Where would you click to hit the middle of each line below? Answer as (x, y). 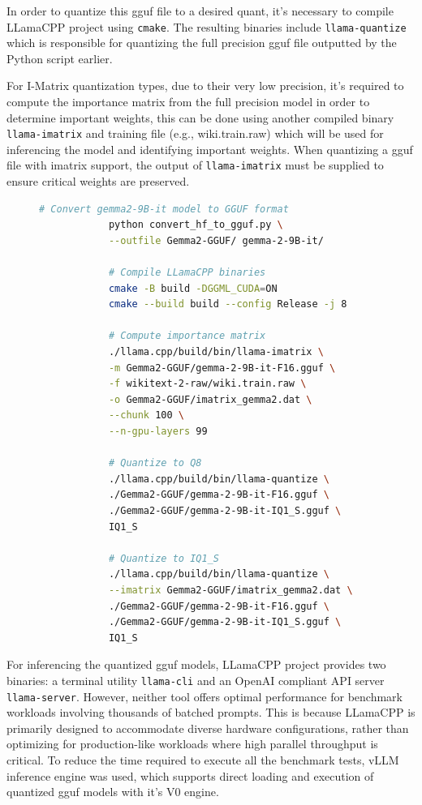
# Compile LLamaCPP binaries (187, 273)
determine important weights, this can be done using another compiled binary (200, 117)
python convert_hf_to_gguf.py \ (196, 225)
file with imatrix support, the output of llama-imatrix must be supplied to (195, 165)
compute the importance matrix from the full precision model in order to (188, 102)
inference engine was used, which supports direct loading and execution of (190, 775)
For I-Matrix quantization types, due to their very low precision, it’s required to (205, 86)
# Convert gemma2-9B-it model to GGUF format (164, 209)
